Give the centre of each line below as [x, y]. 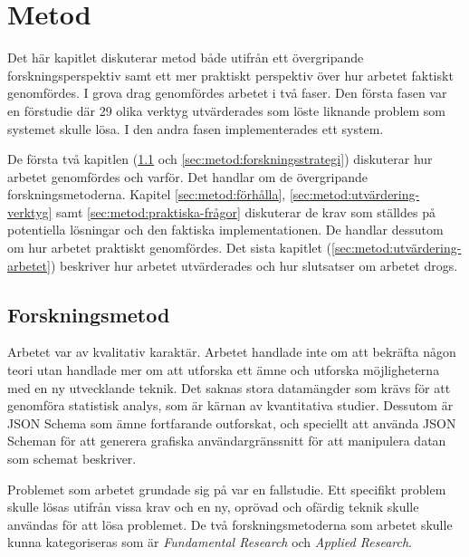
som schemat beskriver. [72, 459]
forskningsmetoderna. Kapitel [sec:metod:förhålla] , [147, 194]
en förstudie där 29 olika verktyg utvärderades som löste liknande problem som [227, 110]
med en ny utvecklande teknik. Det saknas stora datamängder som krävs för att [229, 387]
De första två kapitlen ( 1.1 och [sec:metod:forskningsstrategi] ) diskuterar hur [220, 159]
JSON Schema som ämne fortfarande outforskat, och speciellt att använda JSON [232, 423]
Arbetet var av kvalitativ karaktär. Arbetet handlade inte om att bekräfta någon [232, 352]
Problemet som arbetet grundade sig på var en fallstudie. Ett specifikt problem [227, 489]
